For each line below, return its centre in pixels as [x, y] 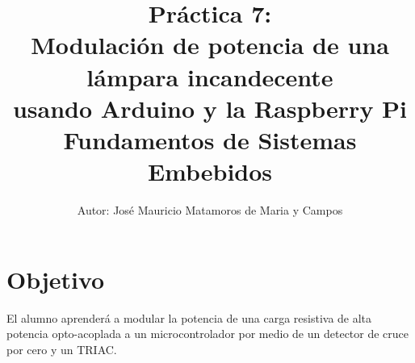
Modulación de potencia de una [210, 45]
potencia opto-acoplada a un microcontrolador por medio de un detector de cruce [208, 334]
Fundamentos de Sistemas [210, 139]
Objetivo [56, 279]
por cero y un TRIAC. [62, 349]
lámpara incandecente [210, 76]
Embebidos [210, 171]
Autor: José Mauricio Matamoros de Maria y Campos [210, 210]
